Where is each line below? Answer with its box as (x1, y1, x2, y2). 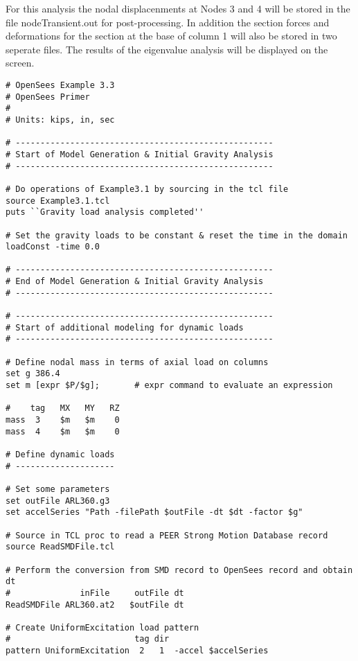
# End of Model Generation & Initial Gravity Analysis (6, 276, 264, 287)
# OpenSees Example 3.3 (6, 80, 115, 90)
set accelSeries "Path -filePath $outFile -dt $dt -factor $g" (6, 507, 303, 518)
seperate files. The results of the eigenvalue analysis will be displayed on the (6, 42, 328, 56)
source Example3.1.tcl (6, 195, 110, 206)
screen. (6, 55, 35, 70)
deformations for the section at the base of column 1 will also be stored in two (6, 28, 337, 43)
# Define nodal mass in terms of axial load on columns (6, 357, 269, 367)
